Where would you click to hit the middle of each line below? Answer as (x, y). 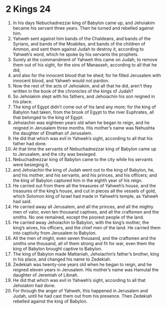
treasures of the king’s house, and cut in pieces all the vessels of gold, (84, 191)
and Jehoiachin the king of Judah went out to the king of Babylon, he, (83, 170)
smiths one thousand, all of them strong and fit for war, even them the (84, 243)
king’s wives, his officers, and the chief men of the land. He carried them (87, 227)
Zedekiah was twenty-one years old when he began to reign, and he (82, 264)
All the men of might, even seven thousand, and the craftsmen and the (84, 238)
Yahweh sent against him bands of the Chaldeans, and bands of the (82, 39)
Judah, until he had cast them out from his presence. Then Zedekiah (83, 296)
